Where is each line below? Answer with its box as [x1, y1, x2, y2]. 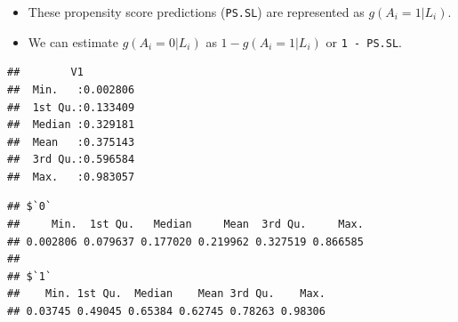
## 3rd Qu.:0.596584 [7, 153, 135, 166]
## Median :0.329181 [7, 118, 135, 132]
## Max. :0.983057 [7, 170, 135, 183]
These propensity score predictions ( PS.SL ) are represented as [28, 3, 365, 20]
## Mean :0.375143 [7, 135, 135, 149]
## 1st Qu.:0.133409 [7, 101, 135, 114]
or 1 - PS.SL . [325, 32, 402, 51]
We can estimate [28, 32, 118, 51]
